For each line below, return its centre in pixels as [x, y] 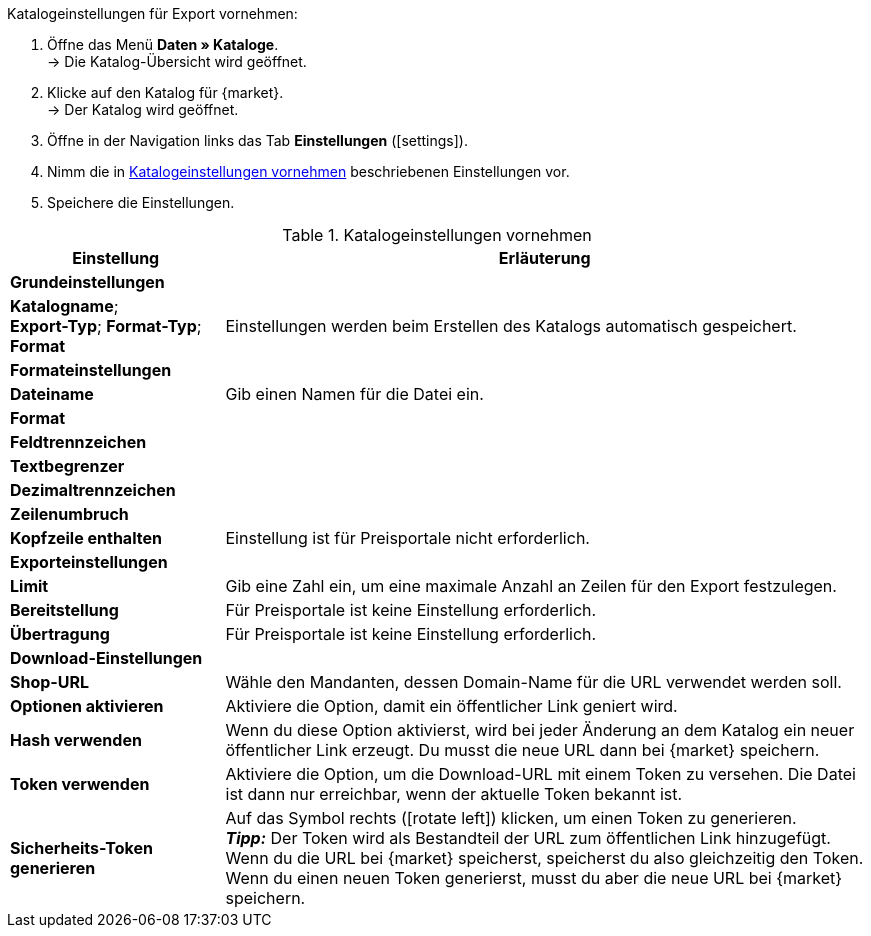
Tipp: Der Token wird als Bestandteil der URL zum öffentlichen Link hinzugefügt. [528, 838]
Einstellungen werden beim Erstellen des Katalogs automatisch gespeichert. [511, 326]
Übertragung [60, 634]
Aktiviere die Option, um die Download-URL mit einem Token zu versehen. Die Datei [540, 774]
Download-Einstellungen [106, 658]
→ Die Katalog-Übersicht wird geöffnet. [177, 61]
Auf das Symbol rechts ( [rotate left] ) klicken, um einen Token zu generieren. [511, 818]
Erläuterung [544, 258]
